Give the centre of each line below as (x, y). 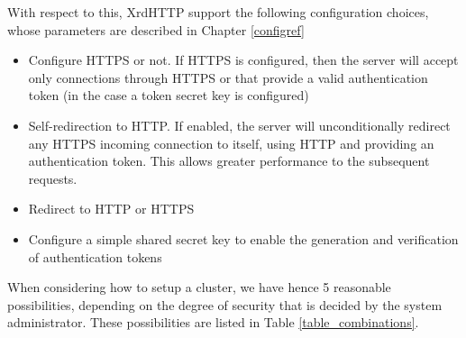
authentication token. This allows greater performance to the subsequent (229, 161)
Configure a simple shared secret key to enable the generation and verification (243, 238)
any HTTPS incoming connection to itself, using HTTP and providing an (231, 143)
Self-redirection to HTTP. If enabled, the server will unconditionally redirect (239, 125)
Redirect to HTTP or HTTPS (111, 209)
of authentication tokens (95, 256)
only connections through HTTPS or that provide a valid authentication (228, 77)
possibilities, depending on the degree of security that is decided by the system (225, 304)
